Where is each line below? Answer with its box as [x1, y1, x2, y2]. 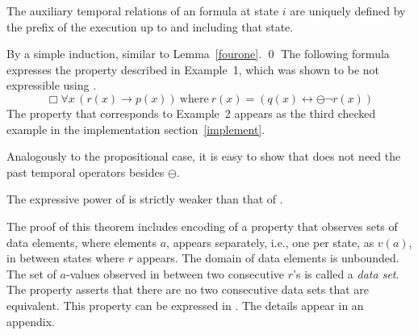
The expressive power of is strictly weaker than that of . [6, 191, 283, 207]
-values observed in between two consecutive [65, 265, 285, 282]
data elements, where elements [6, 233, 157, 250]
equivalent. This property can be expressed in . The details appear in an [6, 296, 364, 313]
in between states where [6, 249, 124, 266]
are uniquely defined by [290, 2, 406, 19]
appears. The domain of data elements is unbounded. [136, 249, 399, 266]
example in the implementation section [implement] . [6, 120, 265, 137]
